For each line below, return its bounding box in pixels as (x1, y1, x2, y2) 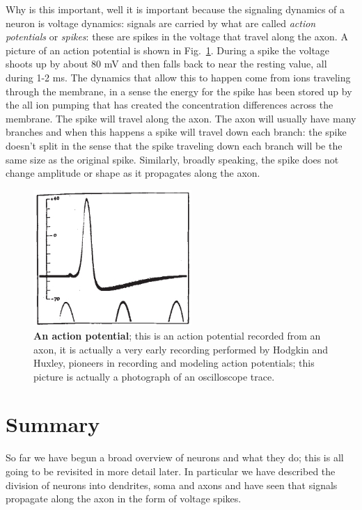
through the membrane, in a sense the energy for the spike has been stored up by (6, 83, 352, 98)
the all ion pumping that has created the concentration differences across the (6, 97, 333, 112)
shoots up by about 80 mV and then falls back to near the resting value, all (6, 56, 327, 71)
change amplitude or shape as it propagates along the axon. (6, 166, 260, 180)
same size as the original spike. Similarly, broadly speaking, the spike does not (6, 152, 339, 166)
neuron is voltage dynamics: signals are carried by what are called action (6, 15, 316, 30)
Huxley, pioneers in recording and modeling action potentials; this (33, 356, 315, 370)
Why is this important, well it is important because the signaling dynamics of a (6, 2, 345, 16)
